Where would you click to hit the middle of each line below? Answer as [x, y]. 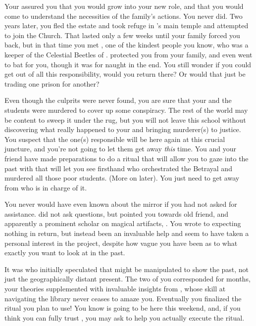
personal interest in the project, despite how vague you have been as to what [121, 243]
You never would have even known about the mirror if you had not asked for [121, 204]
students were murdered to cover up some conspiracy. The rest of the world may [126, 110]
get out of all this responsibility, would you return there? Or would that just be [125, 74]
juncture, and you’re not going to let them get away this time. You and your [121, 149]
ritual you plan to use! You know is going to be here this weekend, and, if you [123, 308]
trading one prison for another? [52, 83]
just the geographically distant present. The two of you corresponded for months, [128, 279]
